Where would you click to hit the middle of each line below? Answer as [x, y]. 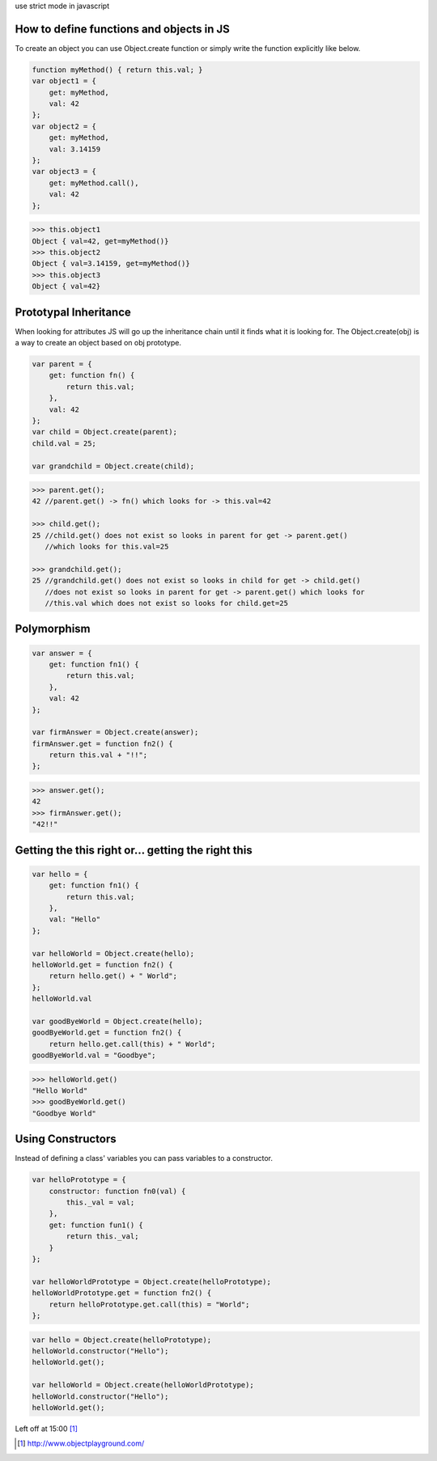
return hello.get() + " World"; [113, 976]
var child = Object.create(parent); [105, 432]
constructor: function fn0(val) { [117, 1191]
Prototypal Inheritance [73, 312]
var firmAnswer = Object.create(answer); [115, 733]
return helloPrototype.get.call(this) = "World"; [149, 1304]
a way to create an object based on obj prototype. [98, 343]
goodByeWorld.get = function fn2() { [107, 1033]
